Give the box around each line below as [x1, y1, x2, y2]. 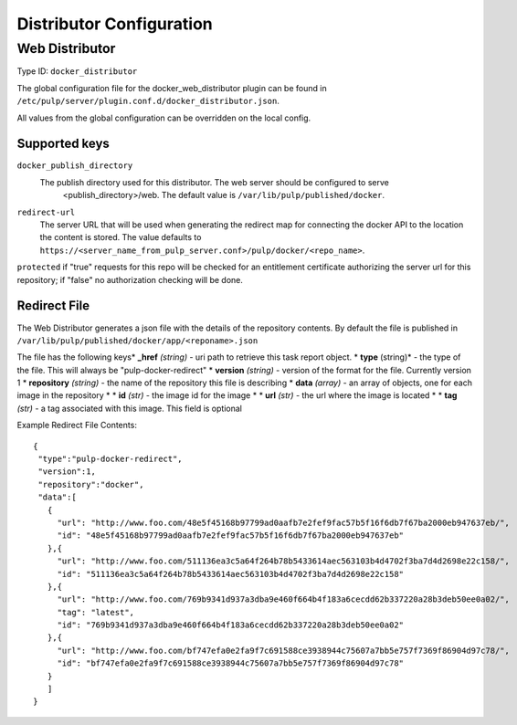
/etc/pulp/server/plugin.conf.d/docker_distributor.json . [16, 96, 280, 107]
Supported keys [16, 136, 110, 152]
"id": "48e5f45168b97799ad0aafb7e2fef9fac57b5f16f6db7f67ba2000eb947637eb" [57, 531, 405, 541]
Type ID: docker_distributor [16, 66, 138, 77]
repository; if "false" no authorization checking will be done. [16, 274, 244, 285]
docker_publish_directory [16, 161, 133, 171]
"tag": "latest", [57, 607, 135, 617]
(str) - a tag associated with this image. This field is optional [16, 403, 242, 414]
